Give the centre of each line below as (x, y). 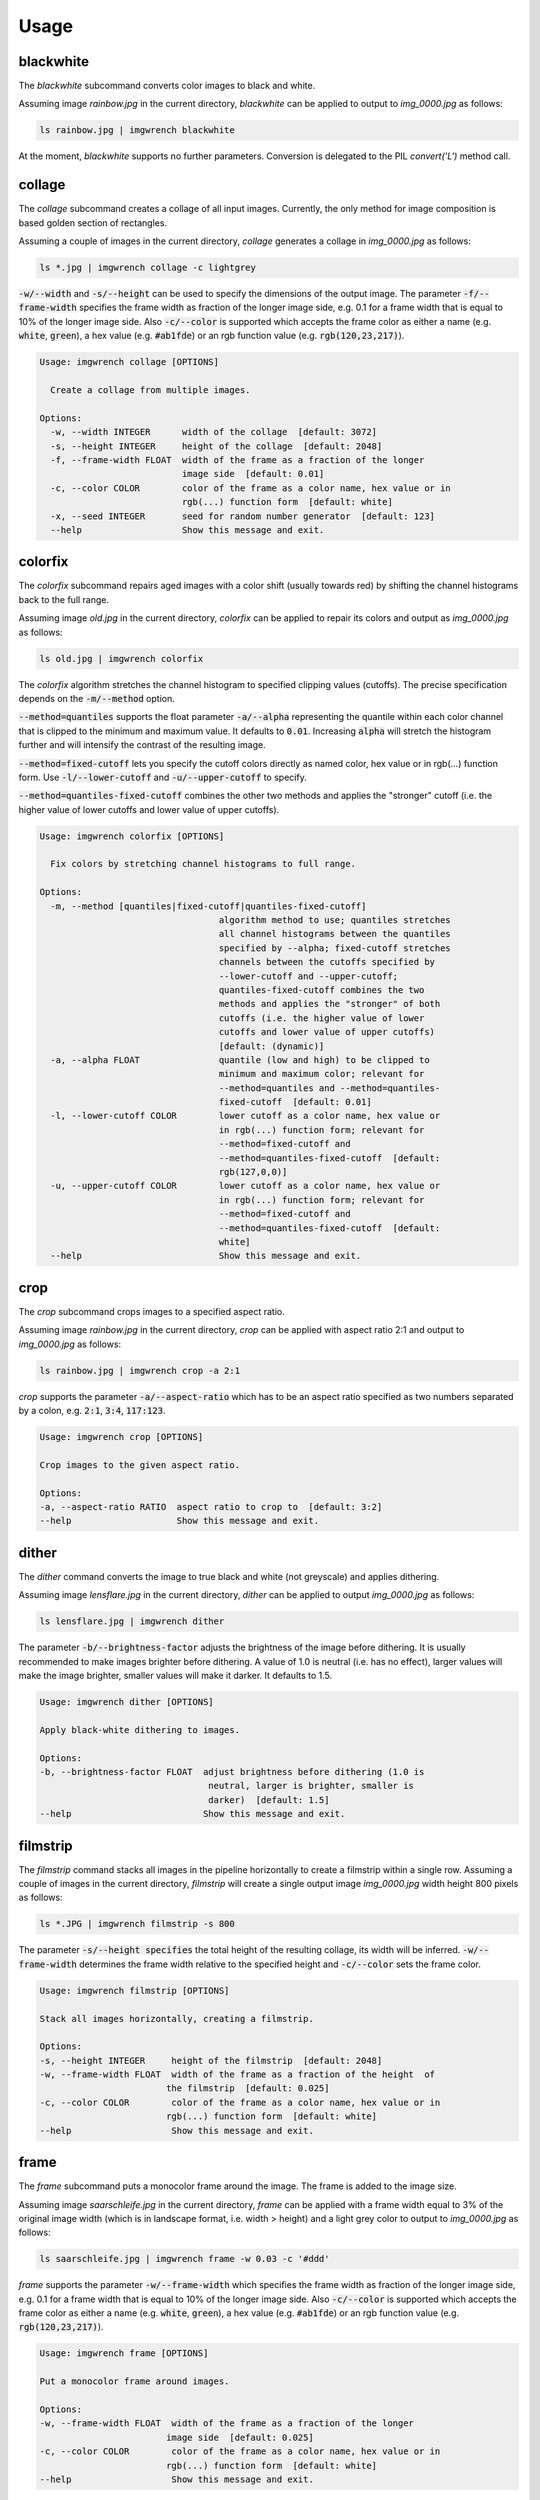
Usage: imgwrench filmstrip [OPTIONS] (134, 1990)
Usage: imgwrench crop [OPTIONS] (121, 1437)
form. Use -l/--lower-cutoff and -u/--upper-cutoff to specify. (162, 777)
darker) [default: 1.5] (269, 1799)
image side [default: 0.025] (239, 2437)
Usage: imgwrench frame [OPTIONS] (124, 2353)
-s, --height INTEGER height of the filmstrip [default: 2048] (211, 2060)
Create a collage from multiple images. (150, 390)
